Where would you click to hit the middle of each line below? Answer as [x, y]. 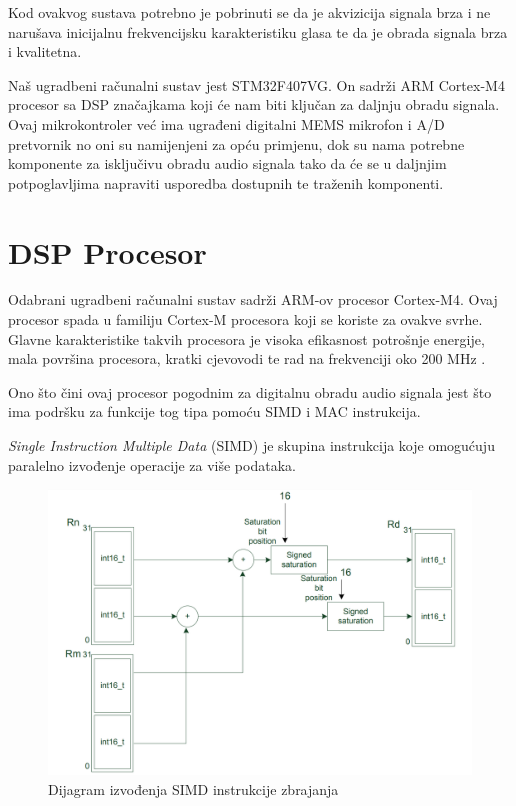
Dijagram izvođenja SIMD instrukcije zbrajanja [193, 788]
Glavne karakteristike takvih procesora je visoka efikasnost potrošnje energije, [246, 338]
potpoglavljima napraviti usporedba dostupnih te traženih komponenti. [226, 182]
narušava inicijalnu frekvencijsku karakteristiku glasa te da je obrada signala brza [258, 31]
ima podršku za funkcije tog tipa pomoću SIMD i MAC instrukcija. [214, 411]
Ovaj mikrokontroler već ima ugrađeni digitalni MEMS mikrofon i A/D [226, 123]
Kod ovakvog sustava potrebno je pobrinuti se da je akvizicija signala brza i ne [249, 12]
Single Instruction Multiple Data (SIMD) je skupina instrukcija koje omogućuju [251, 445]
